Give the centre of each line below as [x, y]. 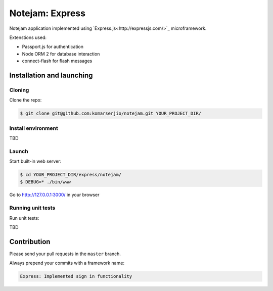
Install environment [34, 128]
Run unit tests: [24, 218]
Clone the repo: [26, 100]
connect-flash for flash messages [57, 61]
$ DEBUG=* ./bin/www [45, 182]
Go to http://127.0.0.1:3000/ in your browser [54, 195]
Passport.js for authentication [53, 47]
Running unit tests [32, 208]
